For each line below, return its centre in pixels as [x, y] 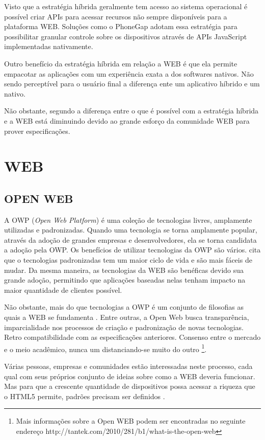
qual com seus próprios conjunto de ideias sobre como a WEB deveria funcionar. [130, 376]
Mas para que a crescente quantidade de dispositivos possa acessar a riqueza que [130, 386]
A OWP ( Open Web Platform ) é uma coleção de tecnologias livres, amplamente [128, 219]
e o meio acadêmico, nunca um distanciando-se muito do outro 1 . [105, 348]
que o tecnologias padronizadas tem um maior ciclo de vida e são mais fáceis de [128, 260]
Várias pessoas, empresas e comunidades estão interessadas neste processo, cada [128, 366]
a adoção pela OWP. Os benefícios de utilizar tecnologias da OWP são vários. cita [132, 250]
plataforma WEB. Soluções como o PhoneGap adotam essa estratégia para [121, 26]
